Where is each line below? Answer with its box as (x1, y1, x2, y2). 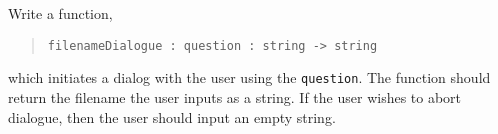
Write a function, (8, 3, 113, 23)
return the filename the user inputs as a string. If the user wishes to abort (8, 86, 462, 107)
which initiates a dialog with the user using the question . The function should (8, 67, 491, 88)
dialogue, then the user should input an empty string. (8, 106, 336, 127)
